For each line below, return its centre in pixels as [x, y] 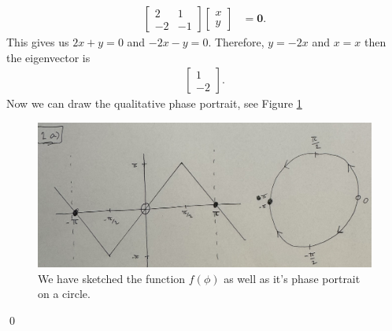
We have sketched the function [112, 278]
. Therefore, [236, 42]
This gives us [38, 42]
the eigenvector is [48, 57]
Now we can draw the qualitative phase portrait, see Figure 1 [154, 103]
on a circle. [64, 294]
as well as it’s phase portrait [292, 278]
